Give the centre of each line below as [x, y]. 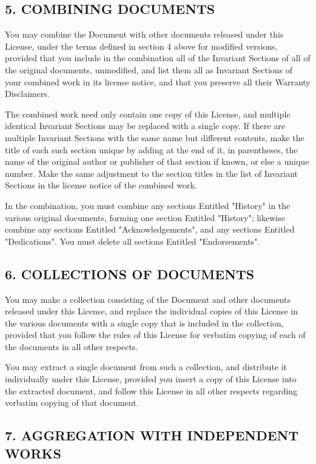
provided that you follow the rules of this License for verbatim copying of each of [155, 335]
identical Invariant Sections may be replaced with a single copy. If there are [145, 126]
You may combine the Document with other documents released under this [144, 34]
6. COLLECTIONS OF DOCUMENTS [130, 273]
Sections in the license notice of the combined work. [101, 185]
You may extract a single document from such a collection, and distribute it [146, 367]
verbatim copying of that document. [72, 403]
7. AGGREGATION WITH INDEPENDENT [152, 435]
